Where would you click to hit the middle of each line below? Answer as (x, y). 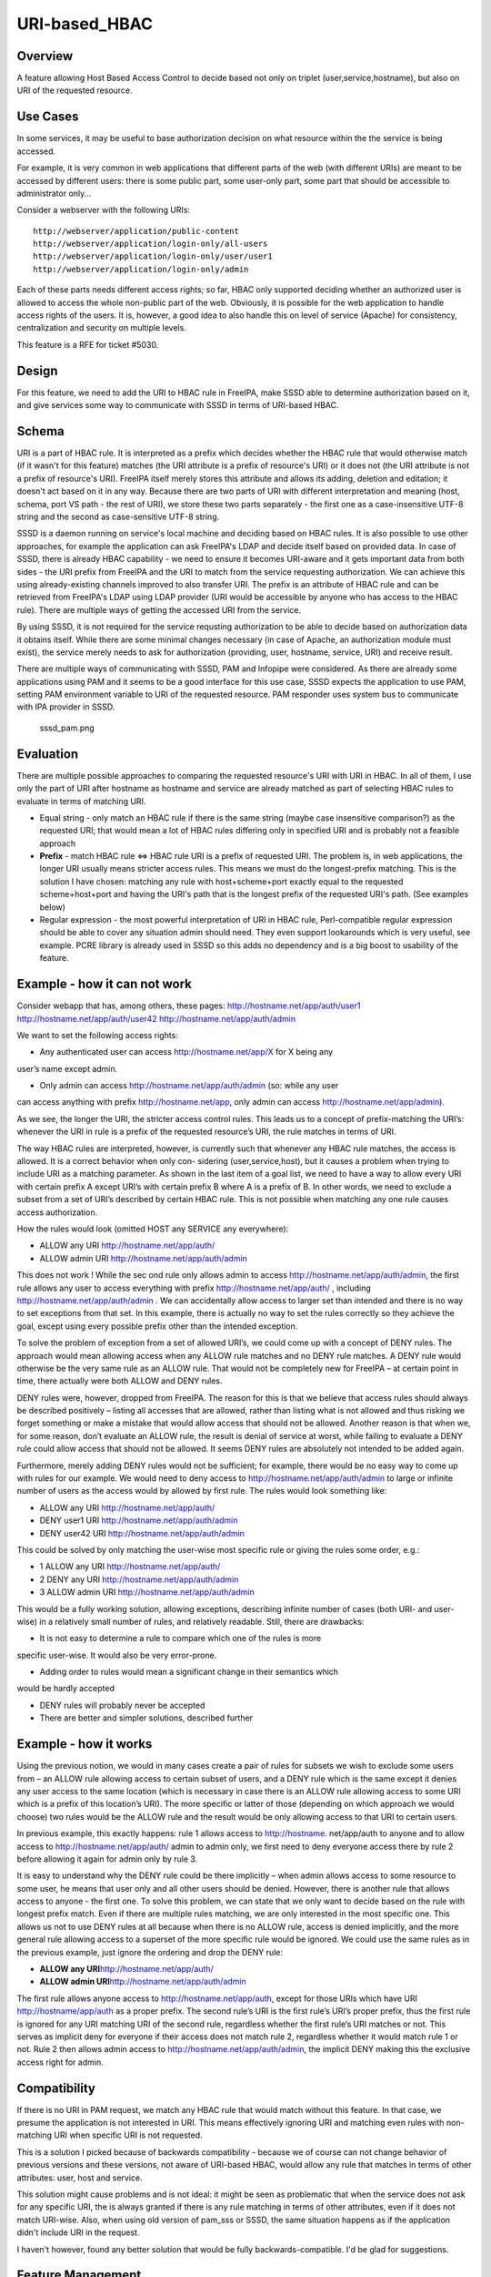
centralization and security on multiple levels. (101, 328)
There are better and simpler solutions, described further (146, 1718)
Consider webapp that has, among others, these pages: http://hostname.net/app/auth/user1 (189, 1006)
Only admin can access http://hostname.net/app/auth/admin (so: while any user (189, 1086)
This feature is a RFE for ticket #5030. (88, 344)
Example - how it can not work (105, 984)
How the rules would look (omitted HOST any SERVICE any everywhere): (153, 1229)
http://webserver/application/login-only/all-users (150, 244)
